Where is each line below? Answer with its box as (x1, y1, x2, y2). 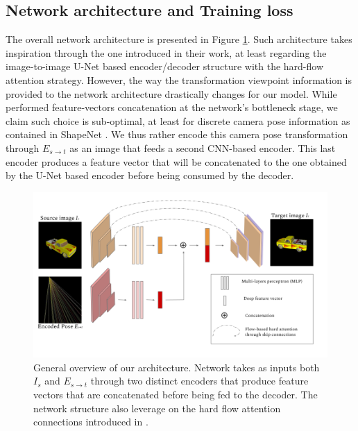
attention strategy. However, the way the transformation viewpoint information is (6, 72, 352, 87)
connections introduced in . (33, 414, 148, 429)
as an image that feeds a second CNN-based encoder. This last (69, 140, 336, 155)
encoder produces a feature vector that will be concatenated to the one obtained (6, 154, 347, 169)
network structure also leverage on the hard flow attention (33, 400, 281, 415)
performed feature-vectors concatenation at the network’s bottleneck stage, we (6, 100, 338, 115)
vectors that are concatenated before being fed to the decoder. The (33, 387, 318, 402)
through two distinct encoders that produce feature (90, 373, 309, 388)
